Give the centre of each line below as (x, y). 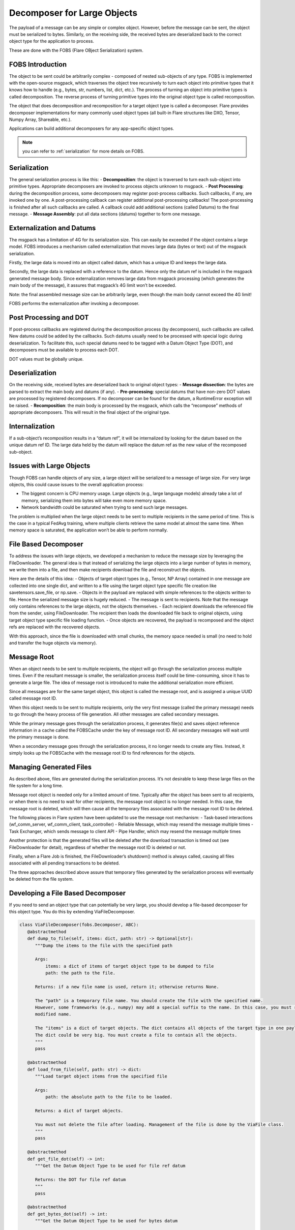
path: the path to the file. (80, 973)
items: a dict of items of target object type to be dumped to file (129, 966)
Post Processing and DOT (49, 317)
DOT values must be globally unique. (46, 359)
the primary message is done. (39, 737)
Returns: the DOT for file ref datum (81, 1179)
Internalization (32, 426)
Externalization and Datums (52, 228)
